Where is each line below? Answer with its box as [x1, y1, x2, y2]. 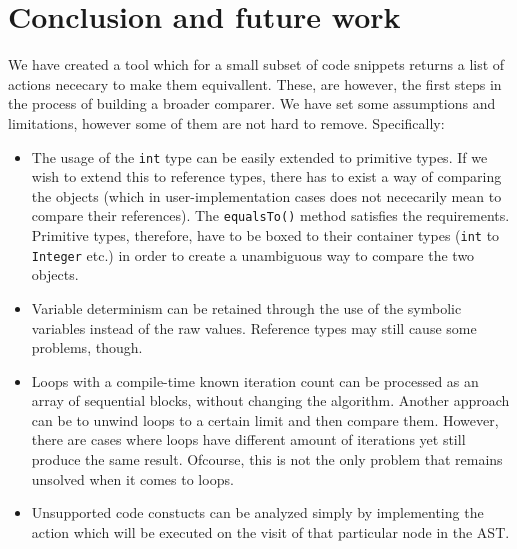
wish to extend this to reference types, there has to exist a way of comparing [31, 166, 502, 187]
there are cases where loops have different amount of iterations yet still [31, 429, 466, 450]
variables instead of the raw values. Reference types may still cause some [31, 317, 477, 338]
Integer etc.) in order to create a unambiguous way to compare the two [31, 244, 475, 265]
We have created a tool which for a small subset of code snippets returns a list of [8, 54, 505, 75]
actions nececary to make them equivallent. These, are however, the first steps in [8, 73, 502, 94]
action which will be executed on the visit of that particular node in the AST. [31, 521, 510, 542]
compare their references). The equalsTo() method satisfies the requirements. [31, 205, 510, 226]
